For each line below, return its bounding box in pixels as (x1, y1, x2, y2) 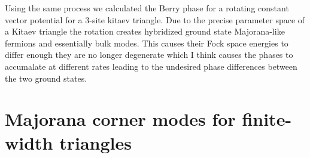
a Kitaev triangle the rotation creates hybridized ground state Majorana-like (5, 25, 285, 38)
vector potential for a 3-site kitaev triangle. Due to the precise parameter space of (5, 13, 305, 26)
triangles (59, 130, 132, 154)
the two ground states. (5, 72, 87, 84)
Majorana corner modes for (5, 107, 236, 131)
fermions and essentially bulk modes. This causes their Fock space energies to (5, 36, 288, 49)
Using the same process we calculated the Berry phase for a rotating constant (5, 2, 289, 14)
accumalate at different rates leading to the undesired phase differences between (5, 60, 297, 72)
